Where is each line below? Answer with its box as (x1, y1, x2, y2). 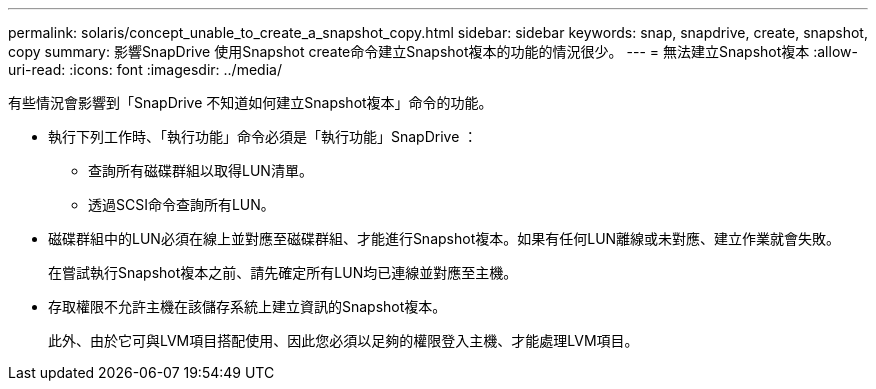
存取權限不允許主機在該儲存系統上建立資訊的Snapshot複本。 (48, 298, 447, 315)
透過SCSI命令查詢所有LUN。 (88, 196, 275, 213)
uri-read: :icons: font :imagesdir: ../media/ (8, 61, 282, 78)
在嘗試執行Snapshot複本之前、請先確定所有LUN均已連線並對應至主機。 (48, 264, 518, 281)
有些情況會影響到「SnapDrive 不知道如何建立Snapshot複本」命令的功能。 (8, 94, 493, 111)
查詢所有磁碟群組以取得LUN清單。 (88, 162, 313, 179)
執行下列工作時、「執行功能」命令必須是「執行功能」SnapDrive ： (48, 128, 478, 145)
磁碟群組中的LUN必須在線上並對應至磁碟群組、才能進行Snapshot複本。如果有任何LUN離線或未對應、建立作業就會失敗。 (48, 230, 841, 247)
